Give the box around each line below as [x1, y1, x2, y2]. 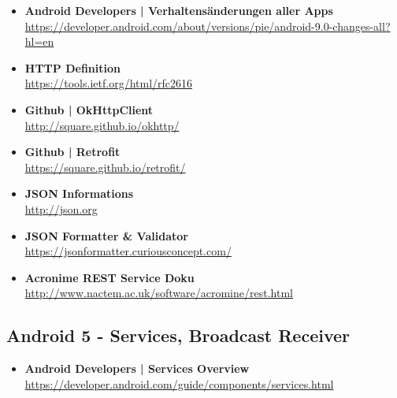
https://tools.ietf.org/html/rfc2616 [24, 75, 193, 91]
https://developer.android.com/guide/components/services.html [24, 375, 334, 392]
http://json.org [24, 200, 98, 217]
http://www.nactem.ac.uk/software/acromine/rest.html [24, 285, 293, 301]
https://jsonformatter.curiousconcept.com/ [24, 243, 232, 259]
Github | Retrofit [24, 143, 121, 160]
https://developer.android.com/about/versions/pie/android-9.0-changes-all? [24, 17, 391, 34]
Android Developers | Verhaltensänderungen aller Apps [24, 2, 333, 18]
